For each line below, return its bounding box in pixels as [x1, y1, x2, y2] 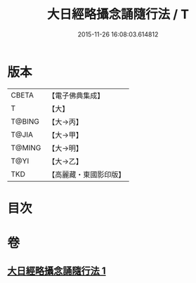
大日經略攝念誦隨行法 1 [7, 265, 107, 277]
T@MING [11, 143, 41, 152]
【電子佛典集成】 [48, 91, 105, 100]
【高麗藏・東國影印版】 [48, 169, 126, 179]
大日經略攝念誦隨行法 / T [46, 6, 190, 22]
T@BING [11, 117, 40, 126]
